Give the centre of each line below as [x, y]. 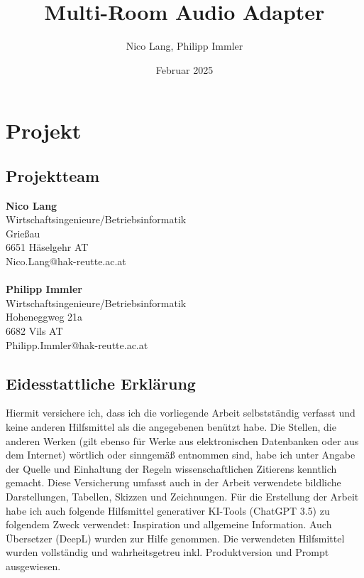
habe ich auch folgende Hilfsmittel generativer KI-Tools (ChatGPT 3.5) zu [168, 510]
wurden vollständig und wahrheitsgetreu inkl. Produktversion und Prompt [167, 552]
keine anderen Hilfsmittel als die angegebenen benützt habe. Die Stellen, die [171, 427]
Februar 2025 [184, 69]
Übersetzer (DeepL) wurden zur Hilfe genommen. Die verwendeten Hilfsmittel [175, 538]
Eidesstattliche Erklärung [101, 383]
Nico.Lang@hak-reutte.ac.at [66, 261]
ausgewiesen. [33, 566]
